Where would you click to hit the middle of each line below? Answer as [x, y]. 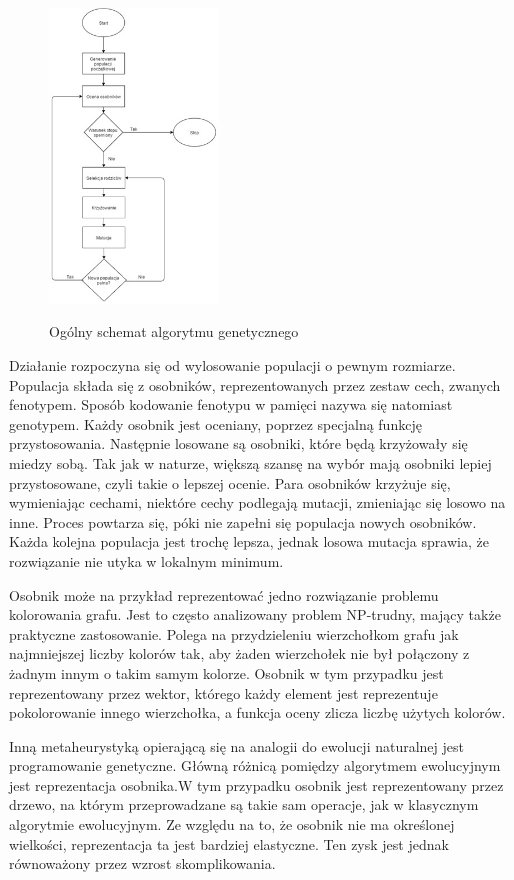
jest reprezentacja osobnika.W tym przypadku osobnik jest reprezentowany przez [256, 784]
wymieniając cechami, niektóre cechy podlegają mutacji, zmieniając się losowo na [257, 502]
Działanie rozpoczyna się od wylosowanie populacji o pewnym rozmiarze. [232, 365]
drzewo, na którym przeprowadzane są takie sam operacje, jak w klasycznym [244, 804]
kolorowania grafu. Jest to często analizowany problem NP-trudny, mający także [255, 614]
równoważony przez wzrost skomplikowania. [142, 863]
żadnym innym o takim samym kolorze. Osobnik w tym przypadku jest [226, 672]
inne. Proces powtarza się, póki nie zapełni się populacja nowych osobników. [243, 521]
